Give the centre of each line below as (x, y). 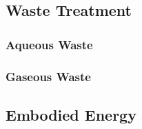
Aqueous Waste (49, 44)
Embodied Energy (71, 114)
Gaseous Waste (48, 76)
